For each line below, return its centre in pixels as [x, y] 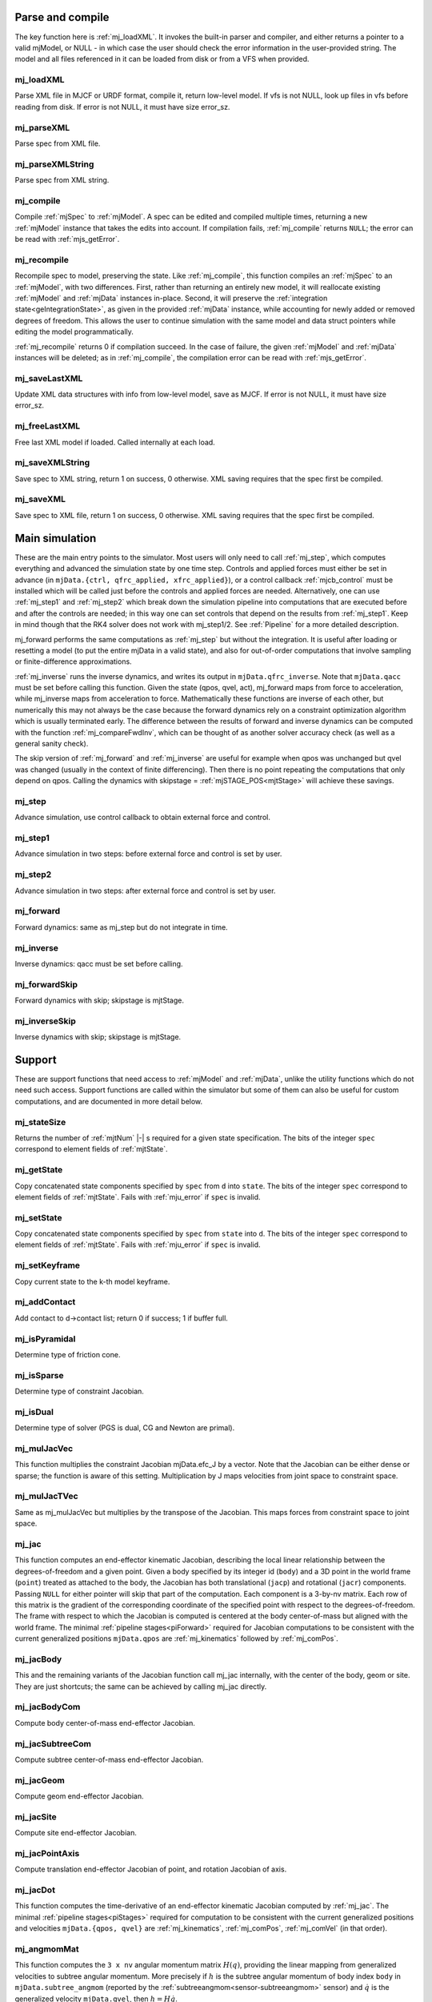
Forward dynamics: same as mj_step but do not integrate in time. [121, 927]
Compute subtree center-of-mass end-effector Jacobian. [109, 1759]
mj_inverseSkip [45, 1021]
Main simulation [56, 538]
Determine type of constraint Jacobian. [79, 1391]
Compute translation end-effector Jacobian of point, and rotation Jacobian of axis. [151, 1869]
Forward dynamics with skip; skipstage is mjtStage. [99, 1000]
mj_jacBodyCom [48, 1707]
